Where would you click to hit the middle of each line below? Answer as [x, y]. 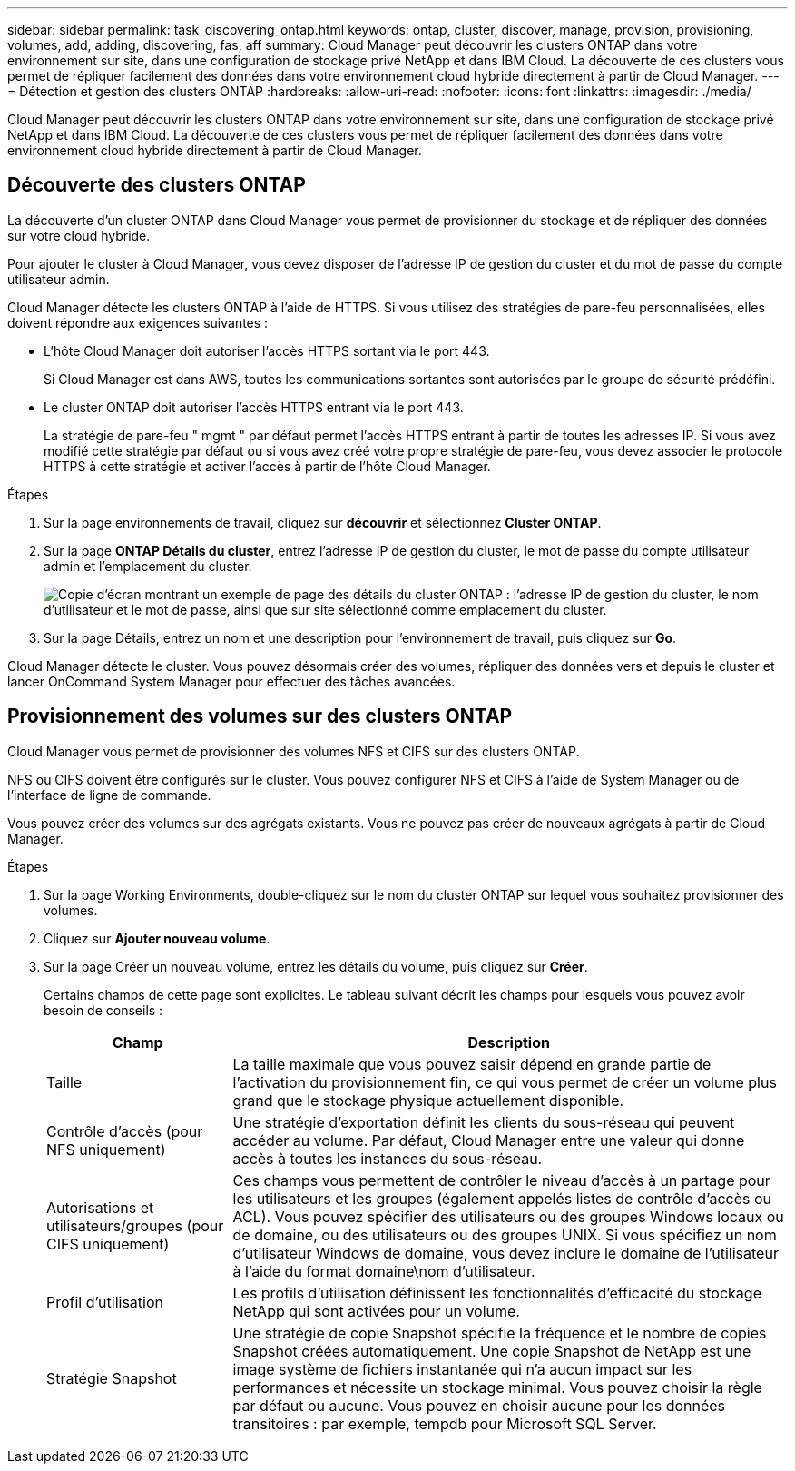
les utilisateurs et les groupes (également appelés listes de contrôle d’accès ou [502, 1198]
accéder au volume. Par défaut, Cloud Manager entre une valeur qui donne [489, 1140]
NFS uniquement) [106, 1149]
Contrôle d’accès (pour [125, 1131]
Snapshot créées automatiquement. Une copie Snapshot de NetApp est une [492, 1351]
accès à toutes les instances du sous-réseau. [388, 1158]
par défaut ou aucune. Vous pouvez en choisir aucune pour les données [479, 1405]
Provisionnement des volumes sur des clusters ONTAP [260, 716]
